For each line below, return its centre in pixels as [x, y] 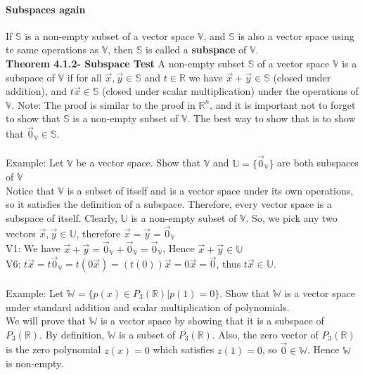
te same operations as [52, 50]
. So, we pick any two [292, 217]
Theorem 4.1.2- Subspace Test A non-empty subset [125, 63]
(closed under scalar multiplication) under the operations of [230, 91]
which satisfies [184, 349]
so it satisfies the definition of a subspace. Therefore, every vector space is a [169, 204]
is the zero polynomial [53, 349]
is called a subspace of [196, 50]
